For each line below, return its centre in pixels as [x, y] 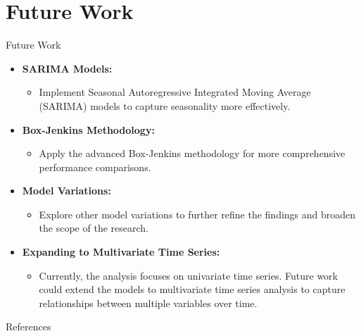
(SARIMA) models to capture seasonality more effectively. [165, 105]
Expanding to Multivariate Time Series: [121, 252]
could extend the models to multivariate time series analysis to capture [192, 289]
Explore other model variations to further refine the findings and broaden [197, 214]
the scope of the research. [94, 228]
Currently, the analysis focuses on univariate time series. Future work [188, 275]
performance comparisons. [95, 167]
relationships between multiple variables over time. [148, 303]
